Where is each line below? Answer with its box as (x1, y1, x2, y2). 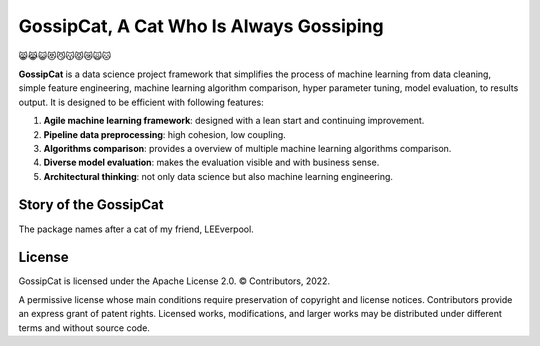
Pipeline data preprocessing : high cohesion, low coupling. (43, 128, 287, 140)
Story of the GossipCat (18, 196, 164, 214)
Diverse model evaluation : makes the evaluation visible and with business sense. (43, 156, 380, 169)
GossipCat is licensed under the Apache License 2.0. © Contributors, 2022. (18, 275, 330, 287)
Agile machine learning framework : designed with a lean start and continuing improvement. (43, 115, 425, 127)
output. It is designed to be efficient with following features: (18, 96, 264, 108)
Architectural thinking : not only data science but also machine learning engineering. (43, 170, 394, 182)
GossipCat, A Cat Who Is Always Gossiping (18, 15, 384, 37)
